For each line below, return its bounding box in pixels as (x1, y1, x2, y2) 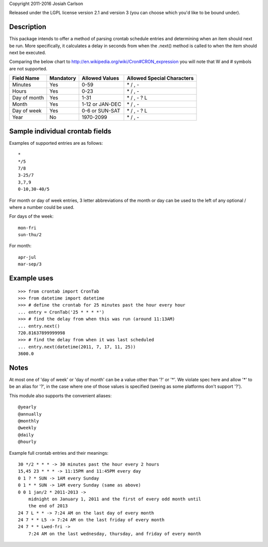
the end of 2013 (28, 503, 68, 509)
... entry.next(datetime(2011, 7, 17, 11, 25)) (18, 344, 136, 350)
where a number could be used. (9, 204, 74, 210)
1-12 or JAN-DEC (81, 101, 122, 108)
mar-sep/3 (18, 261, 42, 267)
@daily (18, 432, 34, 437)
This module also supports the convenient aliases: (9, 392, 112, 399)
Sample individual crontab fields (9, 127, 112, 135)
